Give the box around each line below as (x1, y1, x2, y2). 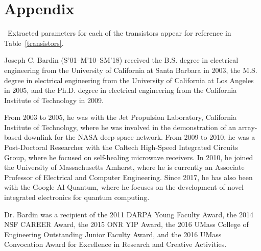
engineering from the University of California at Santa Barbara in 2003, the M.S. (4, 64, 257, 75)
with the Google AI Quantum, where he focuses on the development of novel (4, 182, 244, 192)
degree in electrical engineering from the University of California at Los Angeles (4, 74, 254, 85)
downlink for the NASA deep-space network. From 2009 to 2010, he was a (23, 132, 255, 142)
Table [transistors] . (4, 37, 64, 48)
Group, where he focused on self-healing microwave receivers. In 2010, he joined (4, 152, 253, 162)
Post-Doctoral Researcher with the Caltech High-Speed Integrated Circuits (4, 142, 238, 153)
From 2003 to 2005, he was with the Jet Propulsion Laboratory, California (4, 112, 236, 122)
